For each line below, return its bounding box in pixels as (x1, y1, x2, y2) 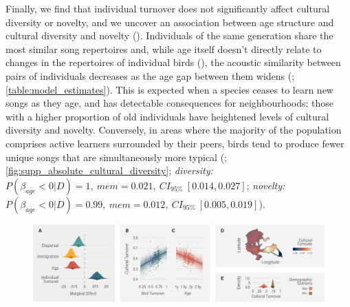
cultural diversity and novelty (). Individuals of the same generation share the (6, 28, 333, 43)
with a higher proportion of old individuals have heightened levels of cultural (6, 109, 329, 123)
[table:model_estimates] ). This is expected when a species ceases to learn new (6, 82, 333, 96)
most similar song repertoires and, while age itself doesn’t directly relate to (6, 41, 322, 56)
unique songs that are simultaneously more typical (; (6, 149, 227, 164)
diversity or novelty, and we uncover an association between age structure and (6, 14, 334, 29)
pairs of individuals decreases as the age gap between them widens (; (6, 68, 295, 83)
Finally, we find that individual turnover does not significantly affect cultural (6, 1, 330, 15)
